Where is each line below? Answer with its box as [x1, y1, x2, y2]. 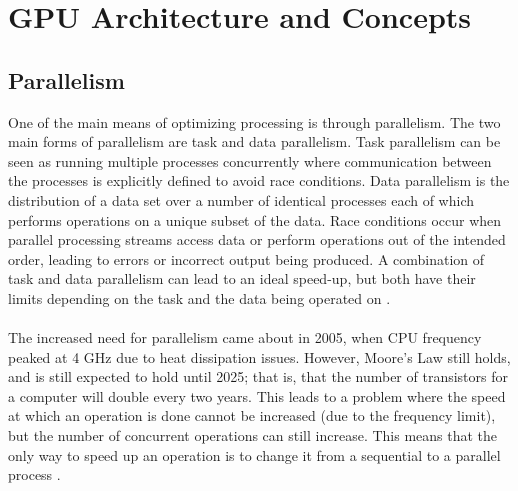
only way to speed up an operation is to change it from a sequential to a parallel [8, 444, 501, 465]
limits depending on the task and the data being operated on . [8, 287, 391, 308]
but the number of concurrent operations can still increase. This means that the [8, 425, 498, 446]
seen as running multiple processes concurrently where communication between [8, 150, 492, 171]
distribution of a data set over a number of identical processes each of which [8, 189, 475, 210]
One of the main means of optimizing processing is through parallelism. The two [8, 111, 501, 132]
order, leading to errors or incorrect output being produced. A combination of [8, 248, 485, 269]
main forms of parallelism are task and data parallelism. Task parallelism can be [8, 131, 501, 152]
